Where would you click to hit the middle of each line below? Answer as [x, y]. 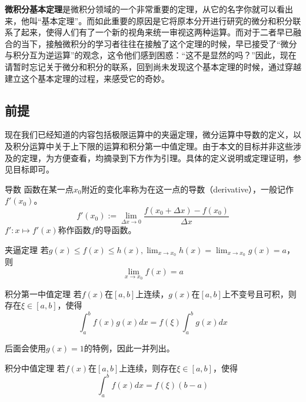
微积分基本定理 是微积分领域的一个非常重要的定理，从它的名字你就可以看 [145, 9]
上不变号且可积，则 [259, 293]
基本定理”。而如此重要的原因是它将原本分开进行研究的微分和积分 [167, 20]
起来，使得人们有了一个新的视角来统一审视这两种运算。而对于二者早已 [157, 32]
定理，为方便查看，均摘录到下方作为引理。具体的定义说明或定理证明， [157, 157]
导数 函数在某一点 [39, 189]
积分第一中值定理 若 [43, 293]
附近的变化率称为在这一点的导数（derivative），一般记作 [187, 189]
